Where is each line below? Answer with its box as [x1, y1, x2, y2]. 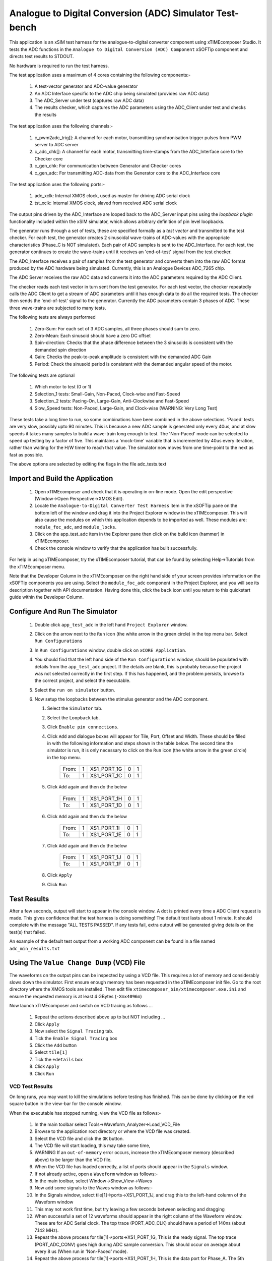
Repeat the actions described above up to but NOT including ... [34, 1014, 166, 1020]
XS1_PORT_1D [90, 801, 122, 809]
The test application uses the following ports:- [9, 181, 105, 187]
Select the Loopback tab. [47, 714, 100, 721]
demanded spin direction [34, 347, 87, 353]
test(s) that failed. [9, 929, 46, 935]
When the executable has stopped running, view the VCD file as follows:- [9, 1110, 161, 1116]
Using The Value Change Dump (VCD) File [9, 958, 146, 967]
